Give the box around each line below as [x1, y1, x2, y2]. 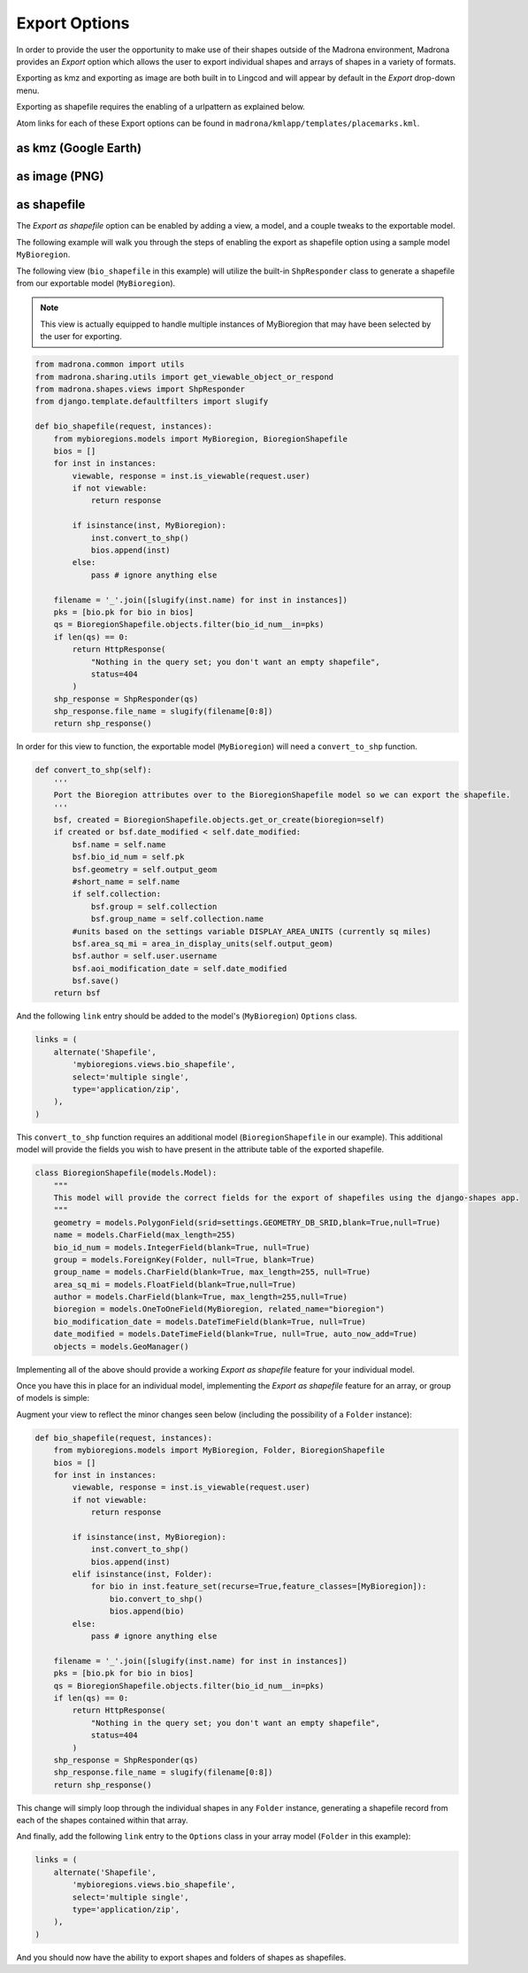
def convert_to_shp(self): [34, 765, 152, 775]
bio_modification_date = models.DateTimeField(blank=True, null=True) [53, 1316, 367, 1327]
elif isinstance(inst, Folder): [72, 1569, 212, 1580]
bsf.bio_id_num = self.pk [72, 852, 185, 863]
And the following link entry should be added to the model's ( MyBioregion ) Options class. [16, 1010, 357, 1022]
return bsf [53, 988, 101, 998]
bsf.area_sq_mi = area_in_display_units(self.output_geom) [72, 939, 334, 948]
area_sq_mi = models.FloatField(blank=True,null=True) [53, 1280, 296, 1289]
